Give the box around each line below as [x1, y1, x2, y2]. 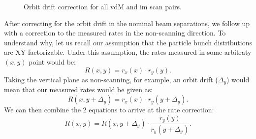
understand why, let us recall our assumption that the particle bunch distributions [4, 37, 252, 47]
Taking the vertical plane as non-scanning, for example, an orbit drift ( [4, 74, 218, 85]
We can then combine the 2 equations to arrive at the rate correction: [4, 104, 214, 115]
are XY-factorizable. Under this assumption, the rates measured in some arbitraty [4, 47, 252, 57]
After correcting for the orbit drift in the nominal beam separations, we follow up [4, 18, 250, 28]
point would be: [29, 56, 76, 67]
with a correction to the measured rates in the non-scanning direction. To [4, 28, 226, 38]
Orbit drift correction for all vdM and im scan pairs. [24, 1, 182, 11]
